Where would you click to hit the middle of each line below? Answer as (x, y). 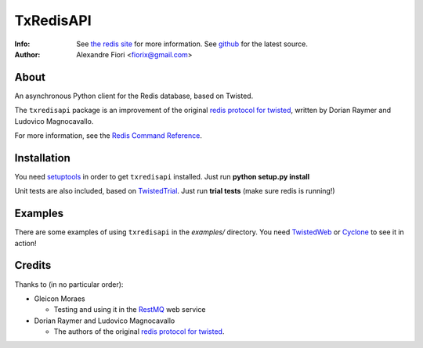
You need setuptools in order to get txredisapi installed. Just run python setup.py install (162, 176)
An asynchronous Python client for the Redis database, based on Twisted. (134, 96)
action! (25, 243)
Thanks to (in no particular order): (69, 284)
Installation (42, 158)
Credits (33, 265)
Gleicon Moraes (60, 299)
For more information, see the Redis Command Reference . (108, 136)
